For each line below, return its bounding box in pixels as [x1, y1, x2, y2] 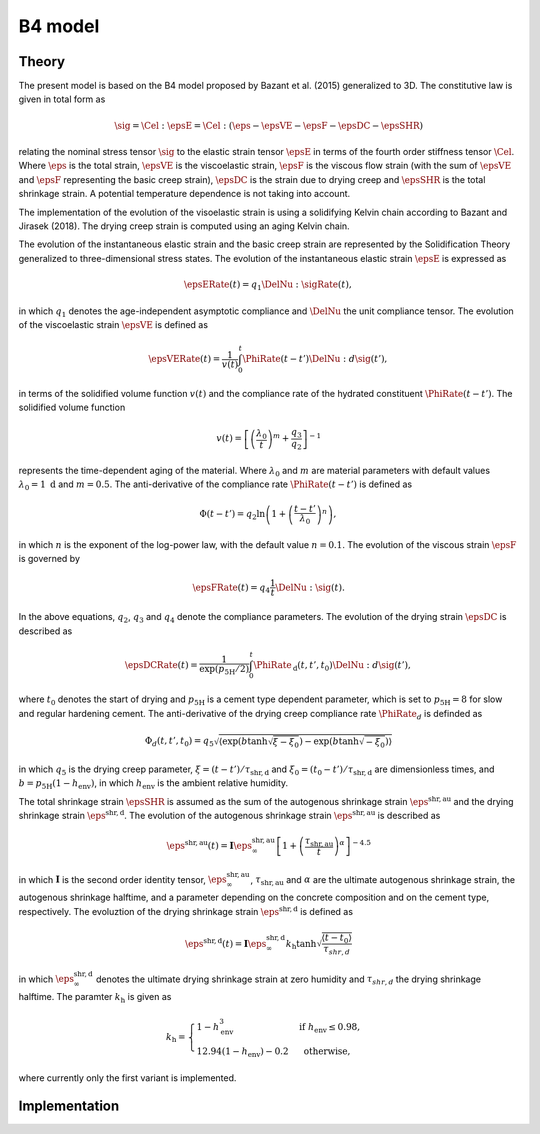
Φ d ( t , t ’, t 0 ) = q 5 [144, 735, 214, 749]
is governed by [18, 553, 80, 565]
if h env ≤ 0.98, [298, 1021, 360, 1035]
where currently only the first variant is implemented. [18, 1071, 237, 1084]
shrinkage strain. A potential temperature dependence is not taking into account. [18, 188, 351, 200]
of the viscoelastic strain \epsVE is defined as [18, 318, 209, 330]
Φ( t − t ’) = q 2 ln [199, 508, 266, 522]
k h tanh [285, 938, 317, 952]
